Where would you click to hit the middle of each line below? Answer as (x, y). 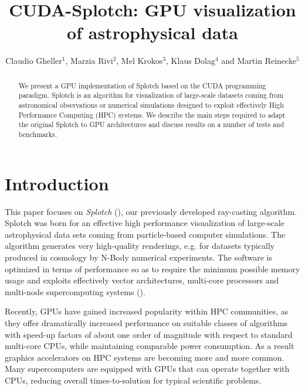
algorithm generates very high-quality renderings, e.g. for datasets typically (140, 246)
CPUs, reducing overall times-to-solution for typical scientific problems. (133, 380)
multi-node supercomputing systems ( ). (75, 291)
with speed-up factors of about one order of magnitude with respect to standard (149, 334)
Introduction (57, 183)
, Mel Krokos (140, 61)
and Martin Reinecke (259, 61)
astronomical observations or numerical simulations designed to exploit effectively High (151, 105)
